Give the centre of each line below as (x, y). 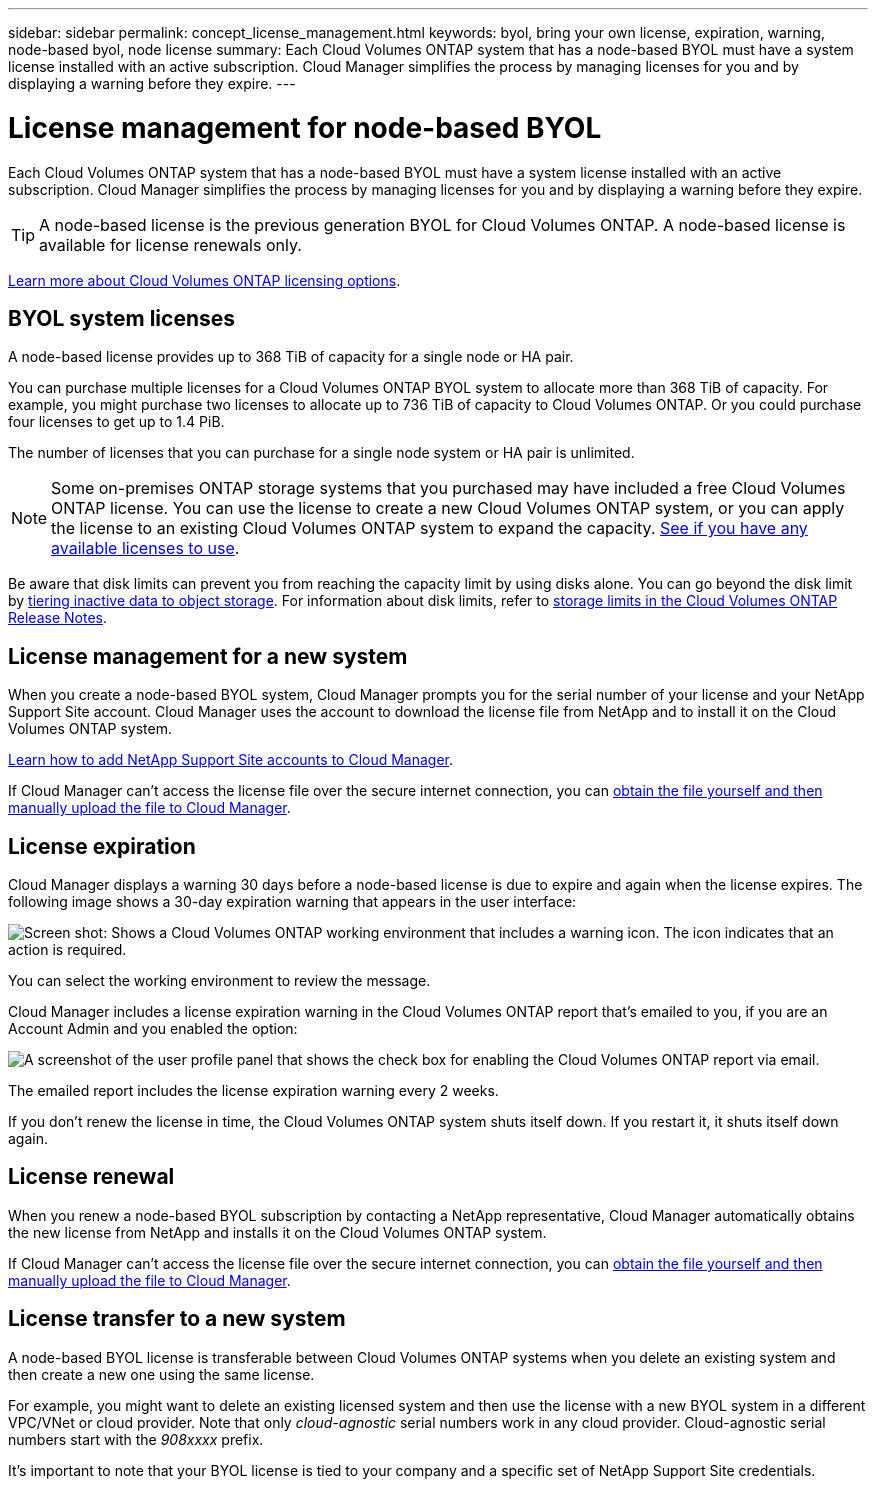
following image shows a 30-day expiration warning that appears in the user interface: (292, 902)
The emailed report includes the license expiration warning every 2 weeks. (253, 1091)
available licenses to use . (145, 548)
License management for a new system (208, 656)
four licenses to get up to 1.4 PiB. (116, 422)
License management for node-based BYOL (305, 127)
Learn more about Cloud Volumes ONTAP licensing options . (204, 280)
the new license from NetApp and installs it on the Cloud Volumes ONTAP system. (277, 1232)
